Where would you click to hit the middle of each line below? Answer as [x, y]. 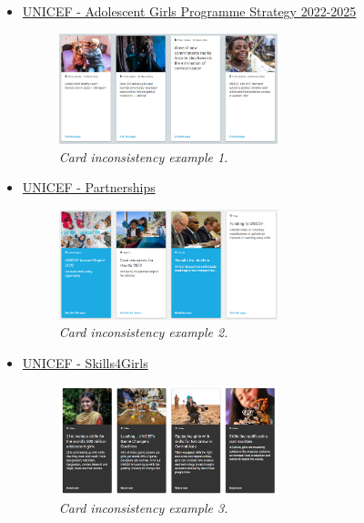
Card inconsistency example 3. [143, 507]
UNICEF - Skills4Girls [85, 363]
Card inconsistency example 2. [143, 332]
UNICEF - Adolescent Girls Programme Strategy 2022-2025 [189, 11]
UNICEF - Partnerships [89, 187]
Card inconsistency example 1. [143, 156]
